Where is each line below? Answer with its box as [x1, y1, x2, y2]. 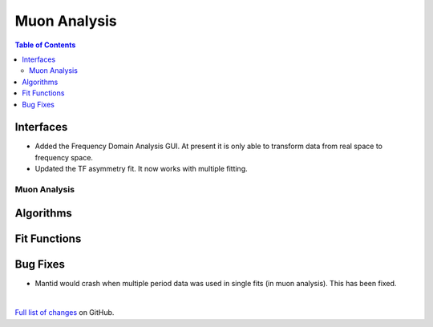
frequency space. [34, 152, 94, 162]
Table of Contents [14, 40, 76, 50]
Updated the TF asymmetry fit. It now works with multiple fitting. [34, 164, 248, 174]
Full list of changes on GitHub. [14, 308, 115, 317]
